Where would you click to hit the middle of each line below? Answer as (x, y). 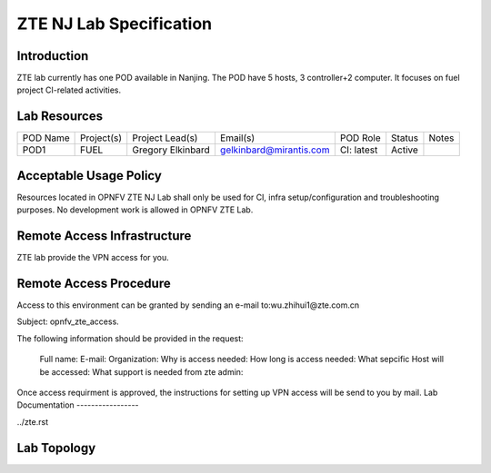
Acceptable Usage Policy (90, 176)
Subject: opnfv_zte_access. (68, 321)
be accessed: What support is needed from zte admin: (141, 371)
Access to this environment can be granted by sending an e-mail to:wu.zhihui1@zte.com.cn (188, 305)
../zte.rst (33, 421)
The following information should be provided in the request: (130, 338)
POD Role (360, 138)
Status (405, 138)
